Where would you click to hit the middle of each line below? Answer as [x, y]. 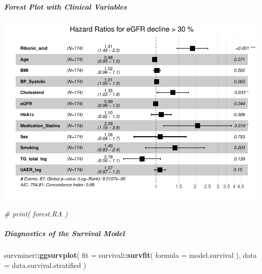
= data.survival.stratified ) [45, 265]
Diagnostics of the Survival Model [64, 233]
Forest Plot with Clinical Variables [65, 6]
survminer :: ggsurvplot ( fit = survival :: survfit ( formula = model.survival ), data [130, 255]
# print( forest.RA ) [36, 214]
